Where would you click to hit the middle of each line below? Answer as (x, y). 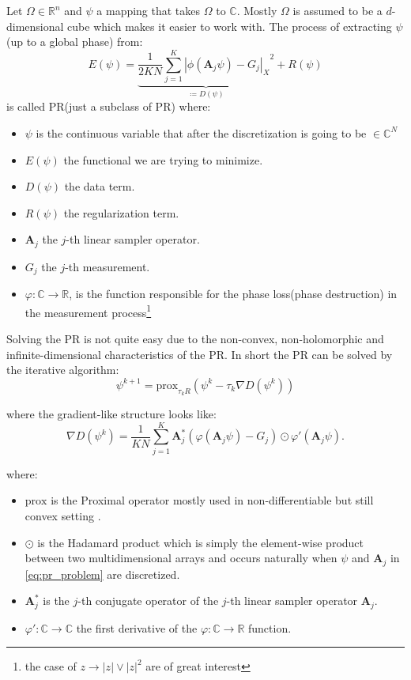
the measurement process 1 (88, 311)
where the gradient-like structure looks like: (111, 414)
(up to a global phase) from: (75, 42)
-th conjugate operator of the (148, 601)
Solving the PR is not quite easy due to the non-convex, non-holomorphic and (195, 339)
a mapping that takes (149, 10)
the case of (51, 666)
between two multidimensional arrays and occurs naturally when (181, 558)
